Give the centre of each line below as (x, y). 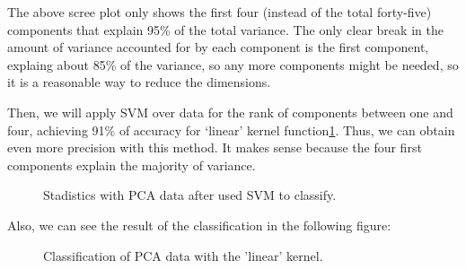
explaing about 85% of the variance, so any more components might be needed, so (233, 64)
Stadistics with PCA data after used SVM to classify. (190, 195)
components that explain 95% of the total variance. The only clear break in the (225, 29)
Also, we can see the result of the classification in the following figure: (199, 225)
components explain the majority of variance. (132, 164)
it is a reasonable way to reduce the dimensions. (139, 82)
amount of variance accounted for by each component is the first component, (218, 47)
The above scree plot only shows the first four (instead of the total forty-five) (220, 12)
